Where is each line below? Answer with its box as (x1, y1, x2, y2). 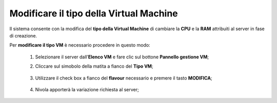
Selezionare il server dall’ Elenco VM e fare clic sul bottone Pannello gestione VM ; (35, 54, 209, 60)
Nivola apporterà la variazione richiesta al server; (35, 86, 140, 92)
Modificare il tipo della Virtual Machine (9, 8, 178, 19)
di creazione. (9, 32, 37, 38)
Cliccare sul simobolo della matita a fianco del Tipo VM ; (35, 63, 153, 69)
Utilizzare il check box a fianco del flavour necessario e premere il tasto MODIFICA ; (35, 75, 212, 81)
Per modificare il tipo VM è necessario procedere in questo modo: (9, 42, 151, 48)
